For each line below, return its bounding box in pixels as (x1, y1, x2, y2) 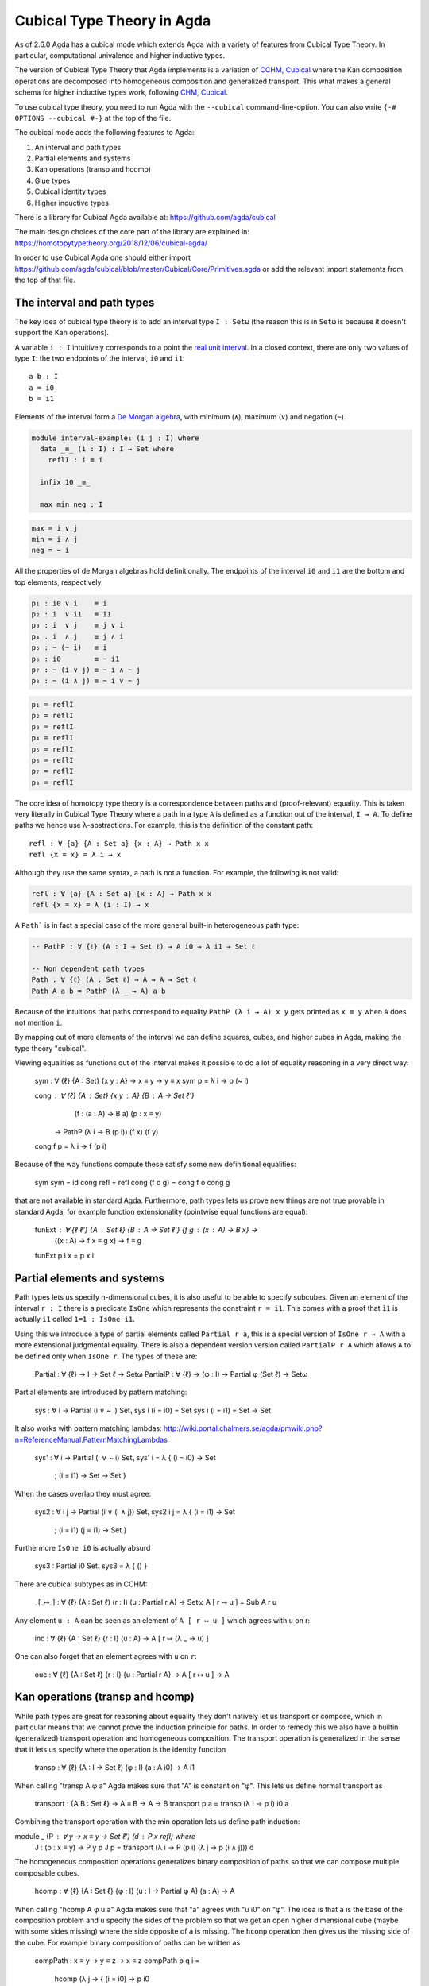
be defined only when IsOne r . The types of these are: (14, 1351, 198, 1361)
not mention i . (14, 1018, 63, 1027)
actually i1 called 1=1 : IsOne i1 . (14, 1315, 135, 1324)
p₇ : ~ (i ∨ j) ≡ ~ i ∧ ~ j (31, 666, 141, 674)
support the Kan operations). (14, 328, 110, 338)
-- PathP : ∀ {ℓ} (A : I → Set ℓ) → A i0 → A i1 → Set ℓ (31, 941, 256, 951)
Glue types (34, 176, 71, 185)
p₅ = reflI (31, 744, 74, 754)
